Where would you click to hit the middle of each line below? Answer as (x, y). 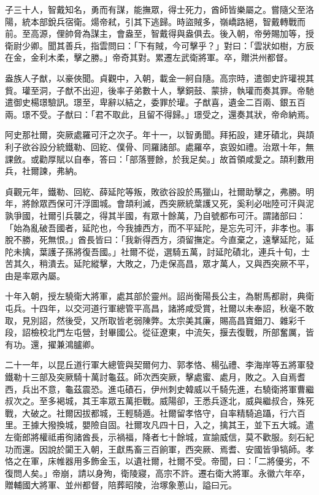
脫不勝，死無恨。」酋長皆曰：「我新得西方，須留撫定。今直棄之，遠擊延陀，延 (159, 240)
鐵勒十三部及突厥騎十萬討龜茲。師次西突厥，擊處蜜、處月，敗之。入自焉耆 (155, 377)
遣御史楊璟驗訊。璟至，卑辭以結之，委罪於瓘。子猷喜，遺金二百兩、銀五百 (155, 102)
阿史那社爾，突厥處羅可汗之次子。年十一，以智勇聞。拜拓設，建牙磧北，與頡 (159, 135)
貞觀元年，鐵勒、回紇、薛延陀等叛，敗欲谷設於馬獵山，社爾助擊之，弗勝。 (155, 191)
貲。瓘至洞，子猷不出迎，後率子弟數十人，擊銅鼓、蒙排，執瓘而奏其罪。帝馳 (159, 90)
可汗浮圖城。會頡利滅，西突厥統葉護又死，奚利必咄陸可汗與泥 (189, 203)
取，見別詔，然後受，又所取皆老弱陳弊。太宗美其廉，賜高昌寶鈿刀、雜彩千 (155, 320)
